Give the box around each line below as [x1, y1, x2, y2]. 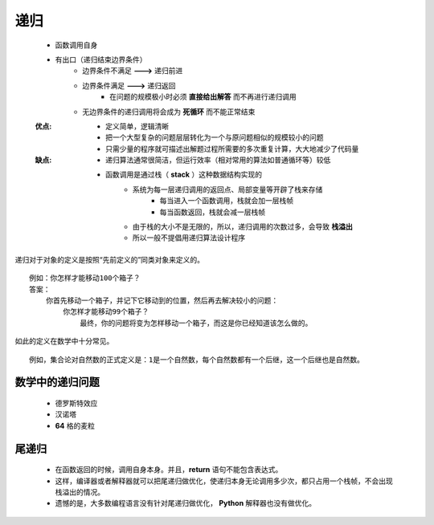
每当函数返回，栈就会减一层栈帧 [159, 207, 265, 217]
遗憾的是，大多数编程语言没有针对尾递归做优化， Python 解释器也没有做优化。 [55, 499, 317, 508]
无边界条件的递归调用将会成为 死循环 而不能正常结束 [82, 107, 256, 116]
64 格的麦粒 [55, 421, 96, 430]
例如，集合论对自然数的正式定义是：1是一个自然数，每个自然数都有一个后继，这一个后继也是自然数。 [29, 355, 365, 364]
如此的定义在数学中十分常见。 [14, 336, 114, 346]
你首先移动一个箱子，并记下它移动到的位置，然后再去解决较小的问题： [45, 295, 279, 305]
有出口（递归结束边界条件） [55, 55, 147, 64]
